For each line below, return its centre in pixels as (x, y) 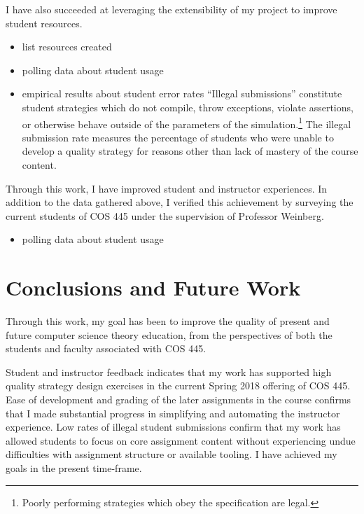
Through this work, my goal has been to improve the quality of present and (168, 321)
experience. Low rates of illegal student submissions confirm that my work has (173, 427)
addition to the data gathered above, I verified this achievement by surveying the (180, 202)
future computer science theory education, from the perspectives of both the (169, 334)
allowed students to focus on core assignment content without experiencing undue (181, 440)
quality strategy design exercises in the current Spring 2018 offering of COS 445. (178, 385)
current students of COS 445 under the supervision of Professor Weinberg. (165, 215)
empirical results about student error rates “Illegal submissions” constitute (182, 93)
